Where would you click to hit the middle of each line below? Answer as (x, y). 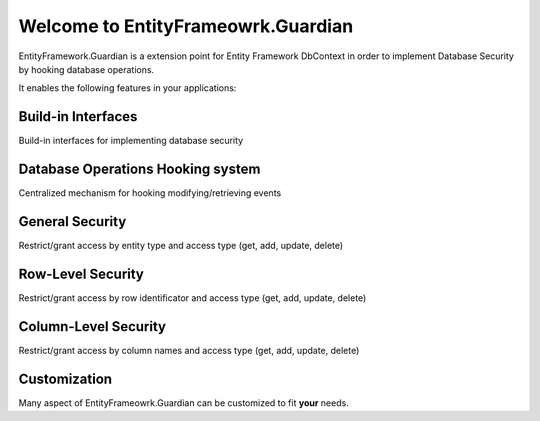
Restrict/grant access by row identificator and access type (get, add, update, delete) (192, 297)
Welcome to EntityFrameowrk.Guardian (186, 26)
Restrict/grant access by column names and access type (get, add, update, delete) (189, 350)
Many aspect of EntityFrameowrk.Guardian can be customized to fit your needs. (183, 402)
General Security (72, 221)
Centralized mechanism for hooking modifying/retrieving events (150, 193)
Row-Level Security (81, 273)
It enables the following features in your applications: (127, 88)
